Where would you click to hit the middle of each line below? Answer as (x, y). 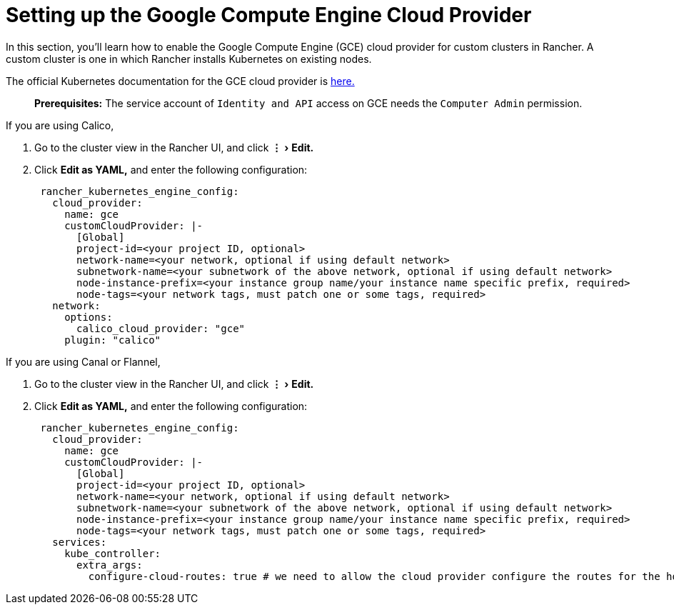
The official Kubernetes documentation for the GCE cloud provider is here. (180, 81)
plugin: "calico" (113, 340)
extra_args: (110, 565)
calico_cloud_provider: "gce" (161, 328)
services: (80, 542)
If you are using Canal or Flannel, (83, 361)
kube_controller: (113, 553)
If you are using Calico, (60, 125)
